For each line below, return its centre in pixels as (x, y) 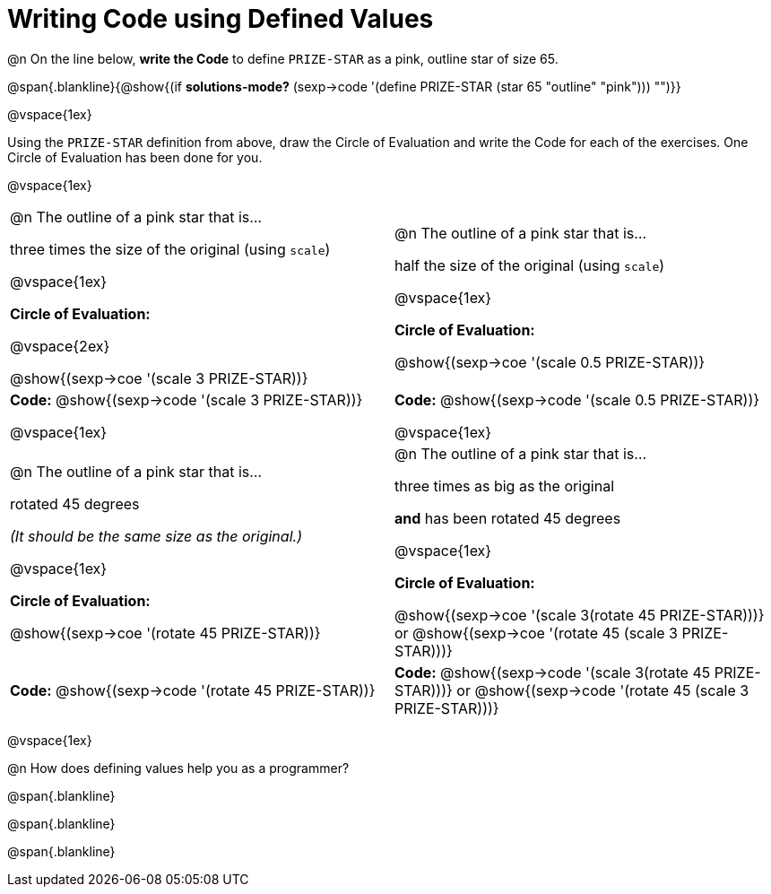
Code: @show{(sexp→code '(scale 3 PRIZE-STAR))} (186, 399)
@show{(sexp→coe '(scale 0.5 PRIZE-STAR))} (550, 362)
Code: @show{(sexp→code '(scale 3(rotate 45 (553, 672)
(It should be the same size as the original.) (156, 536)
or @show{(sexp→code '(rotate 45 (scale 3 (603, 690)
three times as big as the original (505, 486)
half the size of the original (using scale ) (530, 265)
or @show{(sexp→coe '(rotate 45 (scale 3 (536, 633)
